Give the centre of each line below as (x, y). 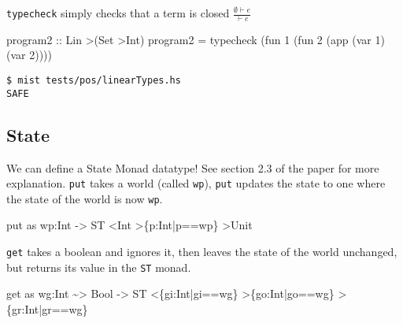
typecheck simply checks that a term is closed (118, 13)
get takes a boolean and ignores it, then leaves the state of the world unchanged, (202, 252)
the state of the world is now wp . (85, 198)
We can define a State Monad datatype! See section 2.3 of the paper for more (193, 167)
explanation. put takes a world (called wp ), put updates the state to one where (196, 183)
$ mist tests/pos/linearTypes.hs (94, 81)
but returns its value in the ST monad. (99, 267)
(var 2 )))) (30, 55)
